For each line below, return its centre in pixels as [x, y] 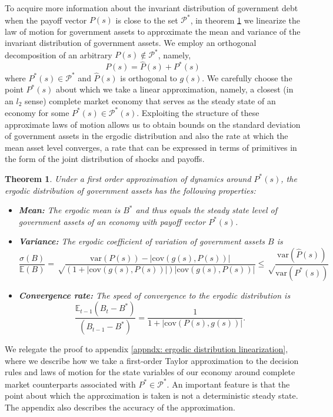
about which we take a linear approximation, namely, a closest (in [174, 89]
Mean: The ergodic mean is [69, 210]
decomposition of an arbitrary [59, 54]
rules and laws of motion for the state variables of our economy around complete [150, 372]
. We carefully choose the [247, 77]
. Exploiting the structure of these [198, 112]
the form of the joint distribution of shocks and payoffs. [105, 159]
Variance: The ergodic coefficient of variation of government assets [142, 241]
